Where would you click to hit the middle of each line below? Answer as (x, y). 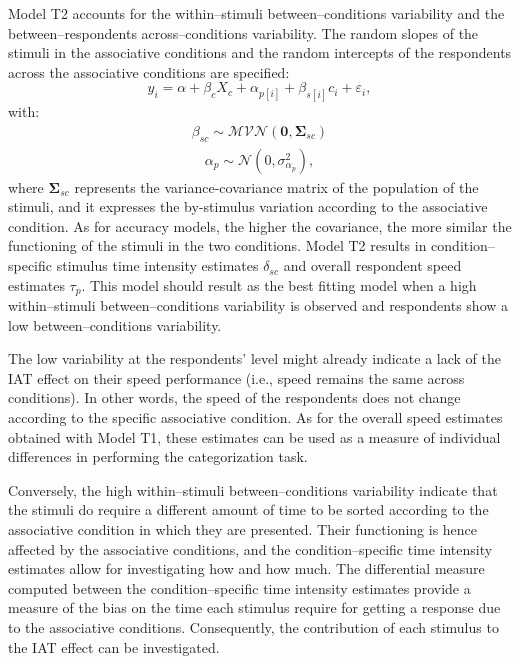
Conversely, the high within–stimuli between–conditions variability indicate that (253, 489)
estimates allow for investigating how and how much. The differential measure (246, 568)
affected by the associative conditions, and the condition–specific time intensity (250, 548)
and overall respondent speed (372, 265)
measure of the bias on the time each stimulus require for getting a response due (254, 607)
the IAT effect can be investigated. (114, 646)
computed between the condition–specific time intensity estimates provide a (239, 587)
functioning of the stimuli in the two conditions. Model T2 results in (217, 245)
